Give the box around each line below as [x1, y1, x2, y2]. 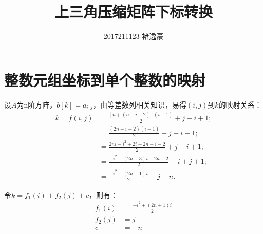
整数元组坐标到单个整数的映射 [4, 69, 206, 90]
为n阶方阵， [16, 99, 57, 110]
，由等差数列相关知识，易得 [92, 99, 186, 110]
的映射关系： [218, 99, 262, 110]
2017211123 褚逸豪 [103, 31, 164, 41]
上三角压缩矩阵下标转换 [54, 1, 213, 22]
